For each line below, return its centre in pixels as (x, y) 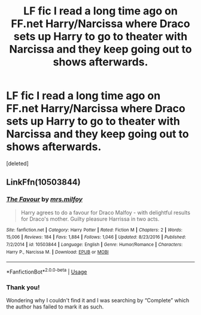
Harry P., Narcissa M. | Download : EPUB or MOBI (57, 252)
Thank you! (23, 287)
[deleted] (17, 163)
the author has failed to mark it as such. (55, 307)
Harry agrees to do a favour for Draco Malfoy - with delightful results (105, 212)
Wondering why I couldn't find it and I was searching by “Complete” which (98, 301)
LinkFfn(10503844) (43, 182)
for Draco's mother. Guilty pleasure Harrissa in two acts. (90, 219)
